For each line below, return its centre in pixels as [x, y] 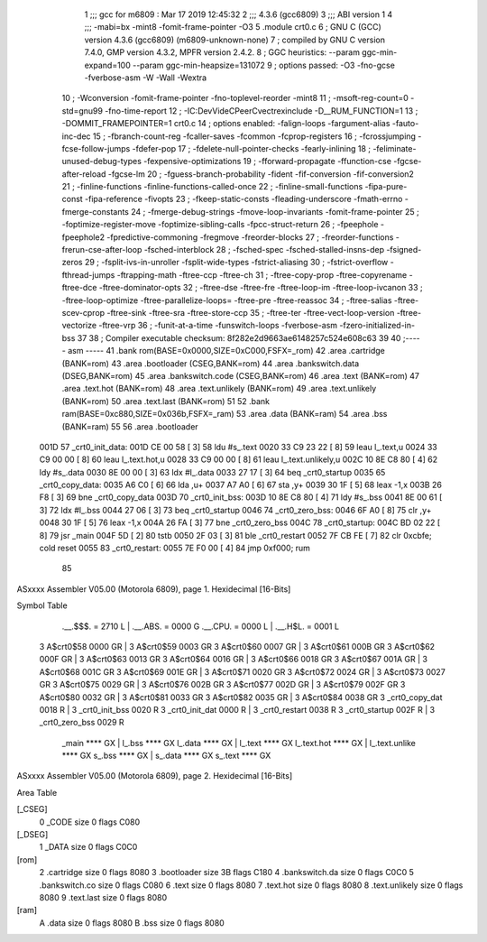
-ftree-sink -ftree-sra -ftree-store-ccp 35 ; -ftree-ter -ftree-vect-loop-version [251, 312]
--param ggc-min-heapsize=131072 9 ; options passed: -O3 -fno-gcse [264, 65]
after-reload [84, 174]
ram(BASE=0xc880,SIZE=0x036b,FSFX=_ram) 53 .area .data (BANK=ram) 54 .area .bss [225, 414]
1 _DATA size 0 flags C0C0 [88, 847]
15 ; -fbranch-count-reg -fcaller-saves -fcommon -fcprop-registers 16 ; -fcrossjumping [254, 136]
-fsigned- [404, 250]
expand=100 [107, 65]
